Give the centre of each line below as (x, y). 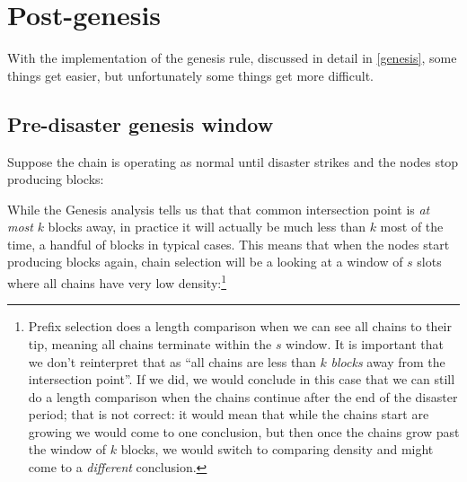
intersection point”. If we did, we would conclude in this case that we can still (242, 379)
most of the (412, 227)
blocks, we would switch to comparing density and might (277, 449)
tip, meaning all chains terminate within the (150, 343)
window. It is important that (365, 343)
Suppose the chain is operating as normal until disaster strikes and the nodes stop (233, 161)
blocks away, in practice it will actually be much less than (207, 227)
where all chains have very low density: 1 (117, 281)
